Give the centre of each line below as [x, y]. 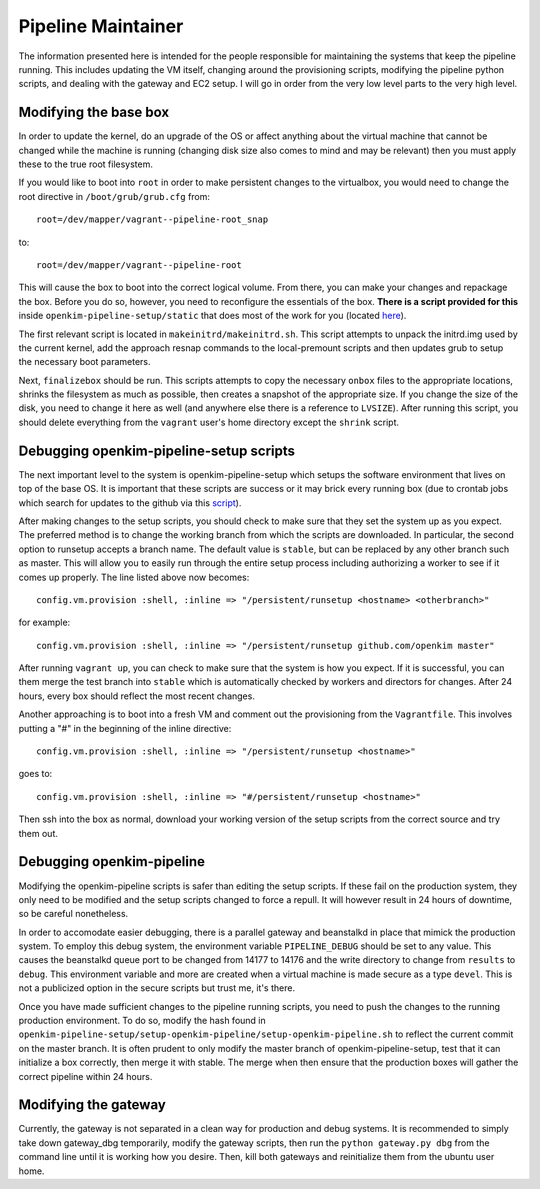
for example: [44, 622]
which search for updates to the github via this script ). [130, 502]
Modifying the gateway [92, 1105]
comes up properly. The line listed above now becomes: [134, 577]
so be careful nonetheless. [73, 914]
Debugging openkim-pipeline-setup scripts [156, 450]
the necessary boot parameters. [84, 362]
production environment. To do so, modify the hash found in [142, 1021]
